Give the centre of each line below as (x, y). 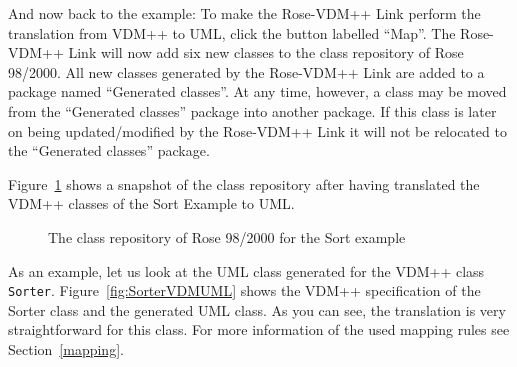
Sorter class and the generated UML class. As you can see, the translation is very (257, 309)
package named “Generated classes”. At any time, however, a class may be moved (257, 91)
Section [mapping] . (66, 348)
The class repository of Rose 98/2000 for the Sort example (227, 236)
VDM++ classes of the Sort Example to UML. (151, 203)
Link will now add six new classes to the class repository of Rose (266, 52)
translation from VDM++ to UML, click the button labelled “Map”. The (232, 32)
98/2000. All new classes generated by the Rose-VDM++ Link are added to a (246, 71)
